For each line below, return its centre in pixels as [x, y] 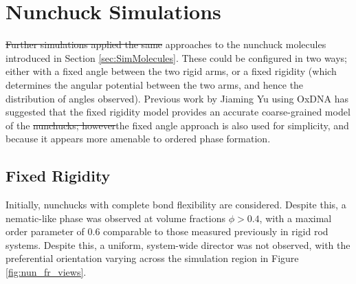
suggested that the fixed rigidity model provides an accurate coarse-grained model [178, 112]
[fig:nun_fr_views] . [46, 272]
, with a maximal [296, 218]
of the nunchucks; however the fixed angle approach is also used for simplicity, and [177, 125]
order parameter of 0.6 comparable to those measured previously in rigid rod [167, 231]
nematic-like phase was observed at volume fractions [116, 218]
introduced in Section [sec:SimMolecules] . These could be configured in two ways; [177, 57]
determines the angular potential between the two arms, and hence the [155, 84]
